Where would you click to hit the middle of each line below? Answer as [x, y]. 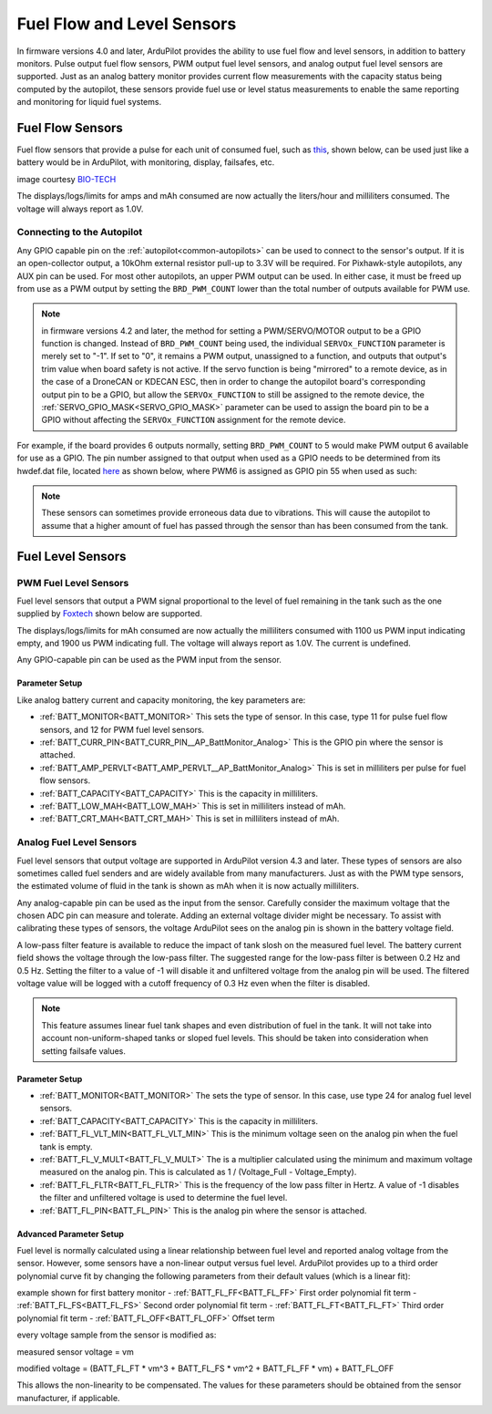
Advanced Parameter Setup [71, 1233]
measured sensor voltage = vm [75, 1352]
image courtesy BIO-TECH [67, 179]
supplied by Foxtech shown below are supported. [109, 614]
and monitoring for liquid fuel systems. [89, 102]
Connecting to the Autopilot [80, 232]
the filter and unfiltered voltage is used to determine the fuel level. [164, 1198]
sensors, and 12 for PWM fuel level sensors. [122, 729]
